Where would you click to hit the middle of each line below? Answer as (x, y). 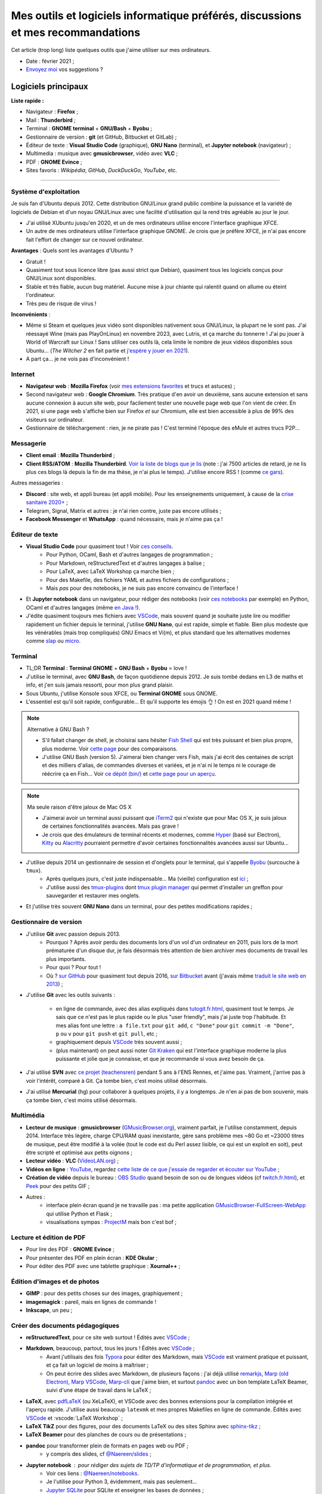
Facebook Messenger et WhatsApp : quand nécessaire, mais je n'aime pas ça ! (124, 519)
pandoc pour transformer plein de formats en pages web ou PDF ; (107, 1446)
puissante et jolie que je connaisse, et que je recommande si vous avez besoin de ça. (160, 1059)
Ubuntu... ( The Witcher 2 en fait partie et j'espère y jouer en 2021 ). (108, 350)
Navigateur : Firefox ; (52, 112)
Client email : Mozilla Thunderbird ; (70, 455)
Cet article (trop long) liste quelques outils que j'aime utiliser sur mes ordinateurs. (111, 50)
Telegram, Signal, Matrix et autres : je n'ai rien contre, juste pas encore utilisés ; (124, 510)
